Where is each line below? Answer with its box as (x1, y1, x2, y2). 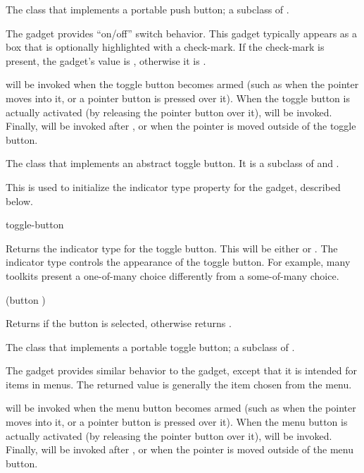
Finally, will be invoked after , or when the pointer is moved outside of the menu (6, 442, 353, 457)
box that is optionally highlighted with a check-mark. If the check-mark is (6, 39, 325, 54)
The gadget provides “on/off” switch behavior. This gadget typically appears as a (6, 25, 358, 40)
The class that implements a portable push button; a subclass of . (6, 2, 289, 16)
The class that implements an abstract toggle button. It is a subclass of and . (6, 156, 339, 171)
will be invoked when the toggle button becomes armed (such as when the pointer (6, 77, 359, 92)
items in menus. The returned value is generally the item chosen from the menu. (6, 376, 352, 391)
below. (6, 193, 33, 208)
